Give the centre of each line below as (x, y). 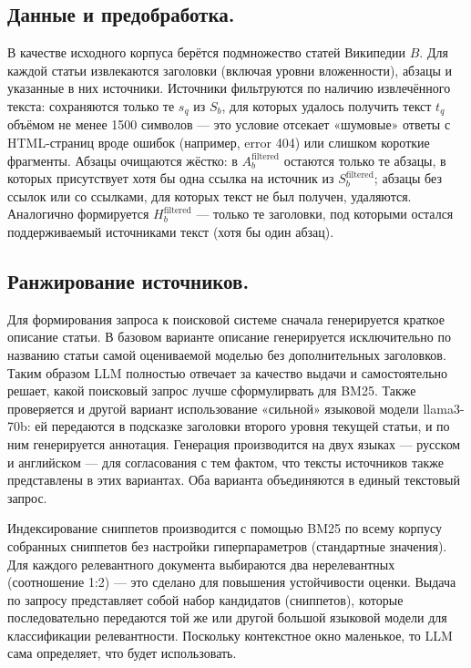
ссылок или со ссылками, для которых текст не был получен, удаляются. (210, 195)
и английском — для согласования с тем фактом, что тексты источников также (225, 462)
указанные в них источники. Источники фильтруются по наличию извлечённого (229, 88)
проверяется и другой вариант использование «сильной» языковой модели (213, 408)
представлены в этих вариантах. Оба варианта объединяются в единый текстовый (234, 480)
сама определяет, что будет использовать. (122, 653)
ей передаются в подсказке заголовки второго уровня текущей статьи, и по (242, 426)
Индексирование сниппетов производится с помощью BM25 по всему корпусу (225, 528)
